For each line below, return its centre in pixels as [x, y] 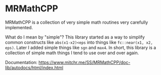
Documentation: [21, 62]
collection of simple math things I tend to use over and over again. [72, 53]
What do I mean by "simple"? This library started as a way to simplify [75, 37]
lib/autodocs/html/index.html [34, 68]
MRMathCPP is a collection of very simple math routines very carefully [77, 22]
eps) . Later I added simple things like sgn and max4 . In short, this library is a [81, 47]
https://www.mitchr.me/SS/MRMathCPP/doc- [84, 62]
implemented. [19, 27]
